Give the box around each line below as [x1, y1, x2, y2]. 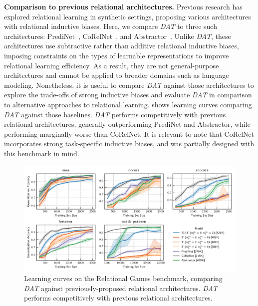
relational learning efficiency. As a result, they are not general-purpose [4, 60, 219, 70]
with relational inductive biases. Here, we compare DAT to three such [4, 21, 217, 31]
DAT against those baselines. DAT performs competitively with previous [4, 109, 226, 119]
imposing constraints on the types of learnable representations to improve [4, 50, 229, 60]
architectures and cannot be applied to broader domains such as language [4, 70, 229, 80]
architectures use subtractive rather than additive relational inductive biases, [4, 40, 239, 51]
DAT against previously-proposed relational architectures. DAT [24, 283, 218, 293]
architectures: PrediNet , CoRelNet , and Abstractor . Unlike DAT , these [4, 30, 231, 41]
